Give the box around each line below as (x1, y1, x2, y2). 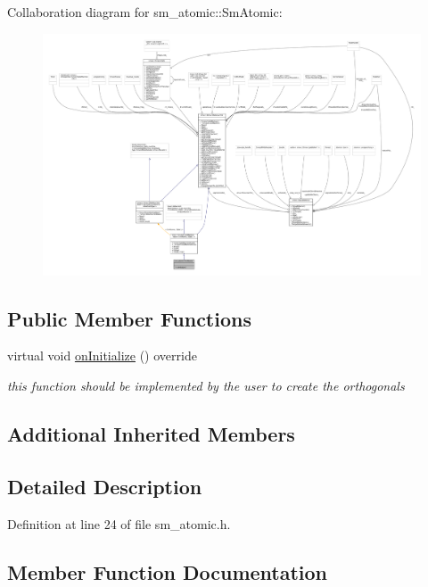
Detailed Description (7, 472, 202, 500)
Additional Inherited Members (7, 420, 295, 448)
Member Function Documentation (7, 558, 328, 585)
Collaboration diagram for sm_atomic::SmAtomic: (7, 3, 283, 21)
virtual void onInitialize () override (7, 346, 197, 365)
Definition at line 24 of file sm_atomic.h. (7, 514, 231, 533)
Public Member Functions (7, 304, 251, 332)
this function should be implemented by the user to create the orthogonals (7, 376, 405, 395)
